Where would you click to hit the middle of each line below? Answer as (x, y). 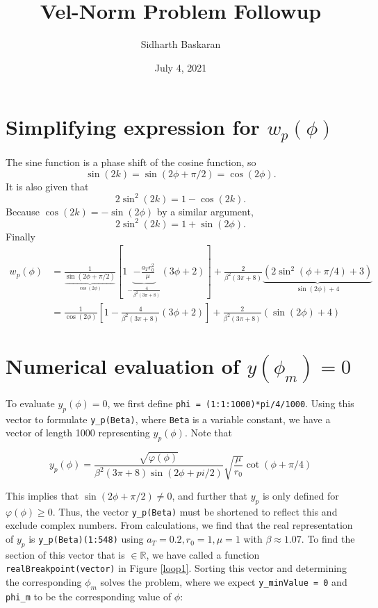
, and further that (209, 496)
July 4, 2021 (181, 67)
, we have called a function (203, 554)
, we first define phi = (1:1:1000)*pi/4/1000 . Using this (231, 403)
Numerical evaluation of (123, 366)
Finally (20, 236)
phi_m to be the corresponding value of (89, 596)
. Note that (208, 433)
